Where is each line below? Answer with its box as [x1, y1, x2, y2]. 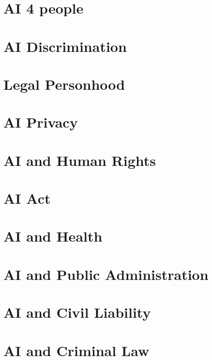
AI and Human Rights [3, 150, 156, 170]
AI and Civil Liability [3, 302, 151, 322]
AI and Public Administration [3, 264, 209, 284]
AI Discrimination [3, 36, 127, 56]
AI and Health [3, 226, 103, 246]
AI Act [3, 188, 51, 208]
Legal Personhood [3, 74, 125, 94]
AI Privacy [3, 112, 78, 132]
